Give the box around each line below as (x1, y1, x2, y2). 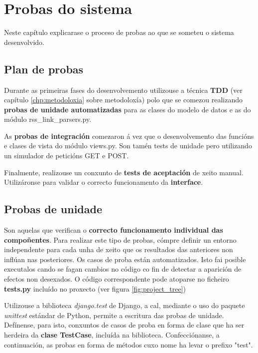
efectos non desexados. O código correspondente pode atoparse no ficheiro (4, 274, 229, 284)
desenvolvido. (4, 36, 44, 47)
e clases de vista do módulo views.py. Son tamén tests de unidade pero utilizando (4, 140, 252, 151)
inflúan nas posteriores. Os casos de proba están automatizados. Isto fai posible (4, 254, 246, 264)
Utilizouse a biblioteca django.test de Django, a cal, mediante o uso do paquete (4, 300, 245, 311)
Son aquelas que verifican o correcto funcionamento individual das (4, 225, 223, 235)
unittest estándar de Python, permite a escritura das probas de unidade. (4, 310, 224, 320)
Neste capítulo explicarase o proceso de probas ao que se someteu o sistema (4, 27, 234, 37)
